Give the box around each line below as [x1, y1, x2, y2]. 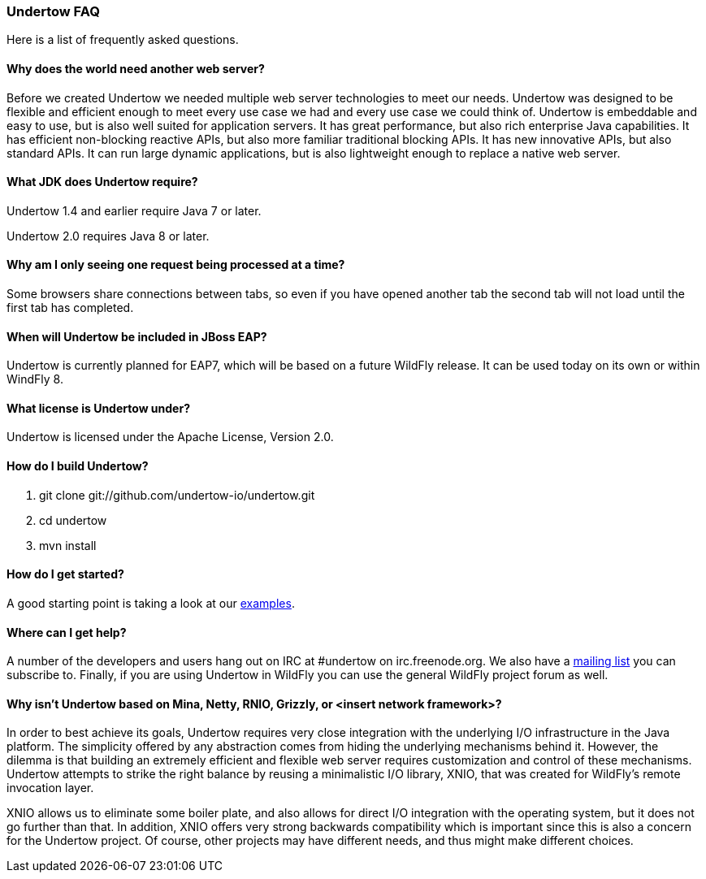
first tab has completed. [6, 301, 134, 315]
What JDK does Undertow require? [6, 175, 198, 189]
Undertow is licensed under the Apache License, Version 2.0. [6, 430, 334, 444]
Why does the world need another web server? [6, 61, 265, 76]
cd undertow [39, 513, 107, 527]
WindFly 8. [6, 372, 63, 387]
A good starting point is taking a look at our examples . [6, 595, 295, 610]
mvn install [39, 538, 97, 552]
